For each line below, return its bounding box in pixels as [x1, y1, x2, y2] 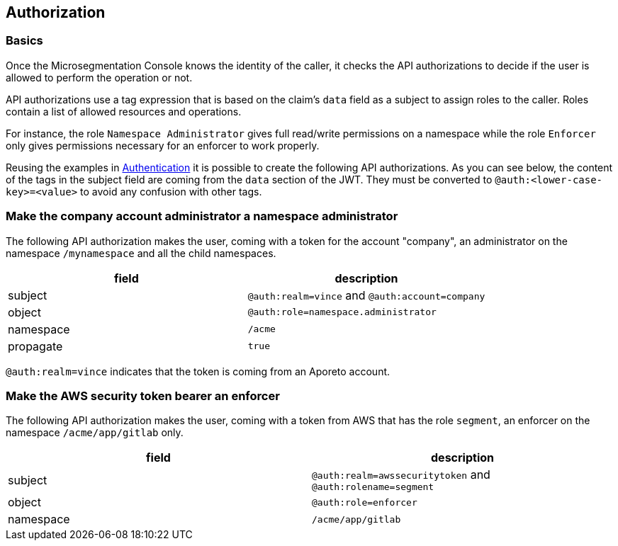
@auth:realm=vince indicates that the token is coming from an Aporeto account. [6, 365, 391, 377]
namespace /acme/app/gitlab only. [6, 426, 184, 439]
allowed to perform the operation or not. [6, 71, 193, 84]
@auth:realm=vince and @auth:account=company [247, 288, 485, 302]
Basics [6, 33, 43, 48]
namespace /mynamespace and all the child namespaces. [6, 246, 276, 259]
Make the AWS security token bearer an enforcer [6, 388, 280, 403]
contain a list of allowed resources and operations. [6, 105, 242, 118]
